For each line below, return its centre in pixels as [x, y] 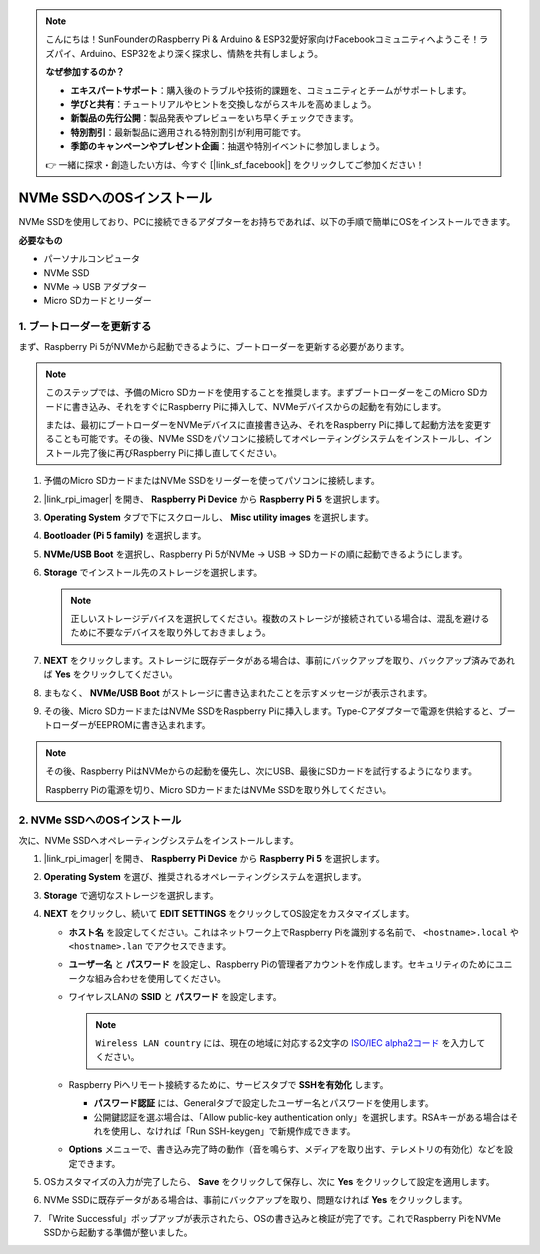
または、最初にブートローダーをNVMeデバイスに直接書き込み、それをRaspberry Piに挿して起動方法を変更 [264, 425]
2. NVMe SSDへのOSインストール [100, 820]
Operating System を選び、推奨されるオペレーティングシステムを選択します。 [205, 877]
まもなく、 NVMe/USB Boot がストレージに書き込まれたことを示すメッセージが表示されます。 [238, 692]
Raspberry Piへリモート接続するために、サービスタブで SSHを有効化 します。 [228, 1084]
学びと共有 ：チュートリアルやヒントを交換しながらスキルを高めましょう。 [223, 104]
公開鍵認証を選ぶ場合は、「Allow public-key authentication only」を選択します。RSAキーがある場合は [301, 1117]
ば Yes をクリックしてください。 [110, 674]
